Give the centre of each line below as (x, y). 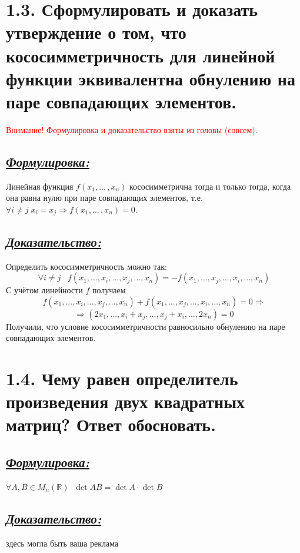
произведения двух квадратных (126, 401)
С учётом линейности (44, 290)
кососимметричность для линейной (141, 55)
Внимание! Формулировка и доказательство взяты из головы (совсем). (132, 129)
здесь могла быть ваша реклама (62, 543)
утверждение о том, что (96, 32)
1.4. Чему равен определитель (122, 378)
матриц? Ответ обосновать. (111, 424)
